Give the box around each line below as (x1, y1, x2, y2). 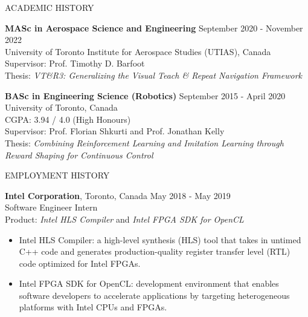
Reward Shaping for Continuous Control (5, 148, 153, 161)
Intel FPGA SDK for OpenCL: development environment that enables (19, 277, 279, 290)
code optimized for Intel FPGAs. (19, 257, 141, 269)
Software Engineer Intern (5, 201, 98, 214)
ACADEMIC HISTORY (5, 1, 94, 13)
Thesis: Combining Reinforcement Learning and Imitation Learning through (5, 136, 284, 149)
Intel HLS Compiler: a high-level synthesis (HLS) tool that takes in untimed (19, 233, 301, 246)
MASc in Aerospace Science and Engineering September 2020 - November (5, 21, 303, 34)
